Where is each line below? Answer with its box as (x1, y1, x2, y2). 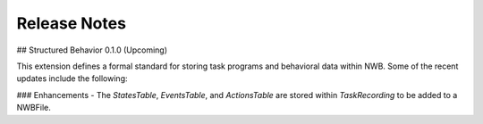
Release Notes (16, 13, 127, 33)
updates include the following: (16, 73, 129, 84)
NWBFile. (16, 103, 51, 113)
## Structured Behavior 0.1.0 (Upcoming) (16, 45, 168, 55)
